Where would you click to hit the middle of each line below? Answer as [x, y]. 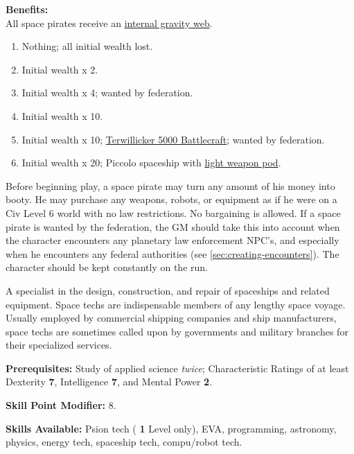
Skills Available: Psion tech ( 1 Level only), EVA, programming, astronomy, [171, 428]
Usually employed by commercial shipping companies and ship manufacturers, [171, 318]
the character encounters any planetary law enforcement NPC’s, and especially [172, 240]
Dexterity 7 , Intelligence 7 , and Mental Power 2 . [109, 382]
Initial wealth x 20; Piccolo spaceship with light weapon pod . [151, 163]
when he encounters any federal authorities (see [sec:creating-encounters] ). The [172, 253]
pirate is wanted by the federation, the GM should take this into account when [173, 226]
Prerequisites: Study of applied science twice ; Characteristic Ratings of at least [177, 368]
